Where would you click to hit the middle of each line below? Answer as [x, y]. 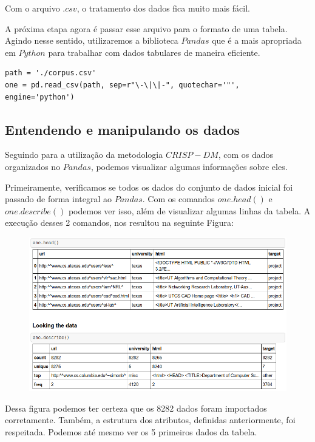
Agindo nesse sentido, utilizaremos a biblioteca [92, 40]
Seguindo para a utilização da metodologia [84, 155]
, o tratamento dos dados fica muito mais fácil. [163, 8]
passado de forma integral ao [59, 199]
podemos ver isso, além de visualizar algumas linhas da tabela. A [189, 210]
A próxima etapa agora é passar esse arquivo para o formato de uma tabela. [146, 28]
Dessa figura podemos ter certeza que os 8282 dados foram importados [136, 408]
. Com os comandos [178, 199]
